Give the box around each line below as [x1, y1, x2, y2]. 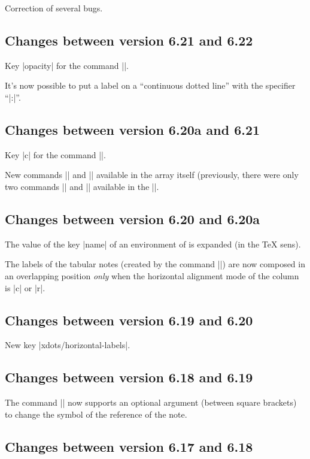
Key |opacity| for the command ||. [5, 59, 129, 71]
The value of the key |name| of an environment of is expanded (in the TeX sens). [5, 237, 301, 250]
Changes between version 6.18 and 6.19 [5, 368, 253, 386]
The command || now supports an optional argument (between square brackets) [5, 396, 297, 409]
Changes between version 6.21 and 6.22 [5, 31, 253, 49]
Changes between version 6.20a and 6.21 [5, 120, 260, 138]
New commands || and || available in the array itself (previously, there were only [5, 168, 299, 181]
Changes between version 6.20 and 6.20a [5, 209, 260, 228]
